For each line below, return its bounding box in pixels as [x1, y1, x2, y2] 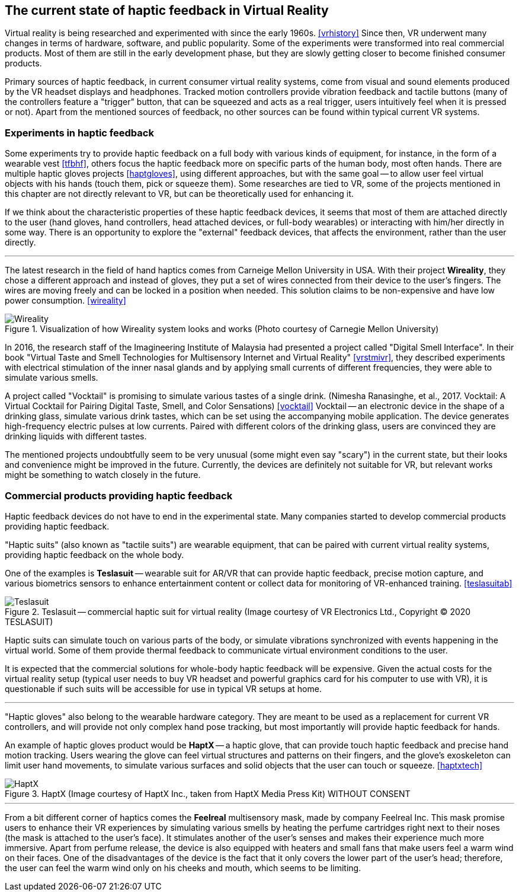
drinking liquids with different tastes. [5, 431, 147, 442]
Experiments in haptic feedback [5, 126, 154, 139]
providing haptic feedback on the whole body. [5, 549, 184, 560]
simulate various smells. [5, 372, 98, 383]
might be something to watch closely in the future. [5, 470, 201, 480]
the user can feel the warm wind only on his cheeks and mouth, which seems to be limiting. [5, 862, 361, 873]
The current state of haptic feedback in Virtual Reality [5, 3, 329, 18]
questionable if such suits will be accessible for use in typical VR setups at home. [5, 683, 322, 694]
